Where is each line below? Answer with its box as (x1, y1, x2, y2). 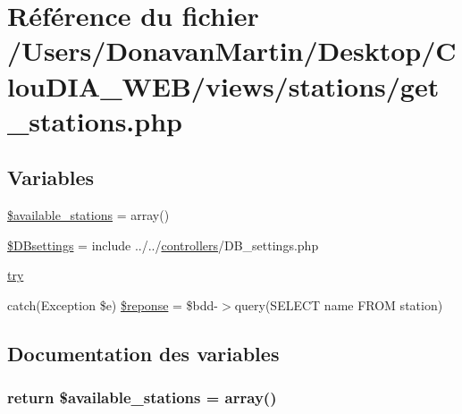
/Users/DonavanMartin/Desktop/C (7, 32, 457, 69)
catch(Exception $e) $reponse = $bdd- (7, 295, 218, 314)
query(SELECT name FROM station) (234, 295, 443, 314)
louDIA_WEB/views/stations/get (7, 67, 440, 104)
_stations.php (7, 102, 182, 139)
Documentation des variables (7, 339, 280, 367)
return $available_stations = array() (7, 386, 277, 409)
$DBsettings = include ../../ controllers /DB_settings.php (7, 235, 319, 254)
